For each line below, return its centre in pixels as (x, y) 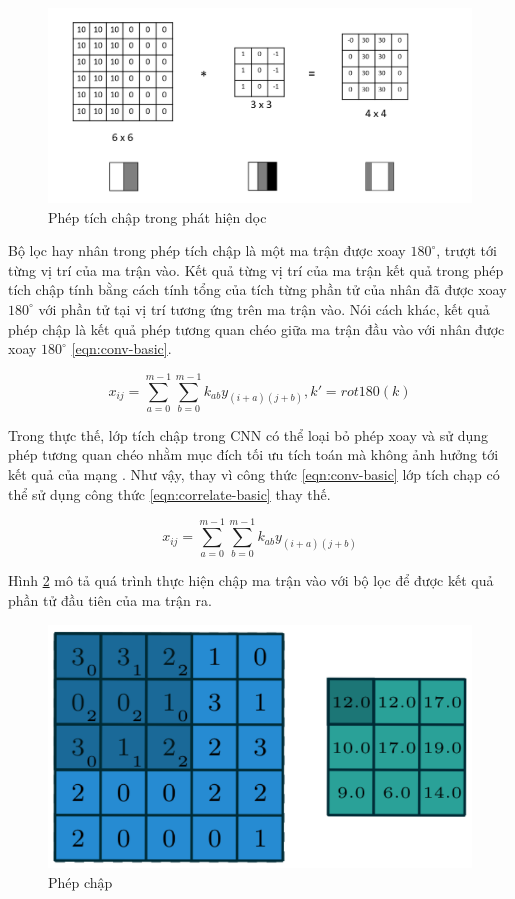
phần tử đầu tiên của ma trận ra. (110, 599)
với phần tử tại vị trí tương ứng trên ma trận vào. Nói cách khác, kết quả (264, 308)
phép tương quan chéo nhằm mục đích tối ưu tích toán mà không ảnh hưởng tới (253, 454)
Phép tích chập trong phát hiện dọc (157, 216)
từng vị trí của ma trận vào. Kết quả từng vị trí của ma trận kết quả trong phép (256, 269)
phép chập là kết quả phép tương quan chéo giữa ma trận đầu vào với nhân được (256, 328)
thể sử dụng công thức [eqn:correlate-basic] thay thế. (169, 493)
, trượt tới (466, 250)
